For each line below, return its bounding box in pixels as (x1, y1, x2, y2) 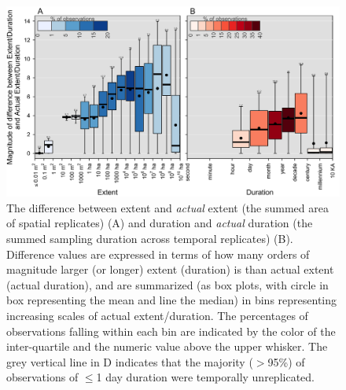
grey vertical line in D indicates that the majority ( (6, 353, 253, 370)
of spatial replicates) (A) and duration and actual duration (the (6, 215, 313, 231)
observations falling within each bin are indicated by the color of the (6, 322, 336, 339)
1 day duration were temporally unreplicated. (96, 369, 315, 385)
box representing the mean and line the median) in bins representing (6, 292, 337, 308)
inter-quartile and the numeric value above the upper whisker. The (6, 338, 328, 355)
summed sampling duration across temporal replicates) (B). (6, 230, 293, 246)
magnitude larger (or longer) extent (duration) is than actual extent (6, 261, 334, 278)
